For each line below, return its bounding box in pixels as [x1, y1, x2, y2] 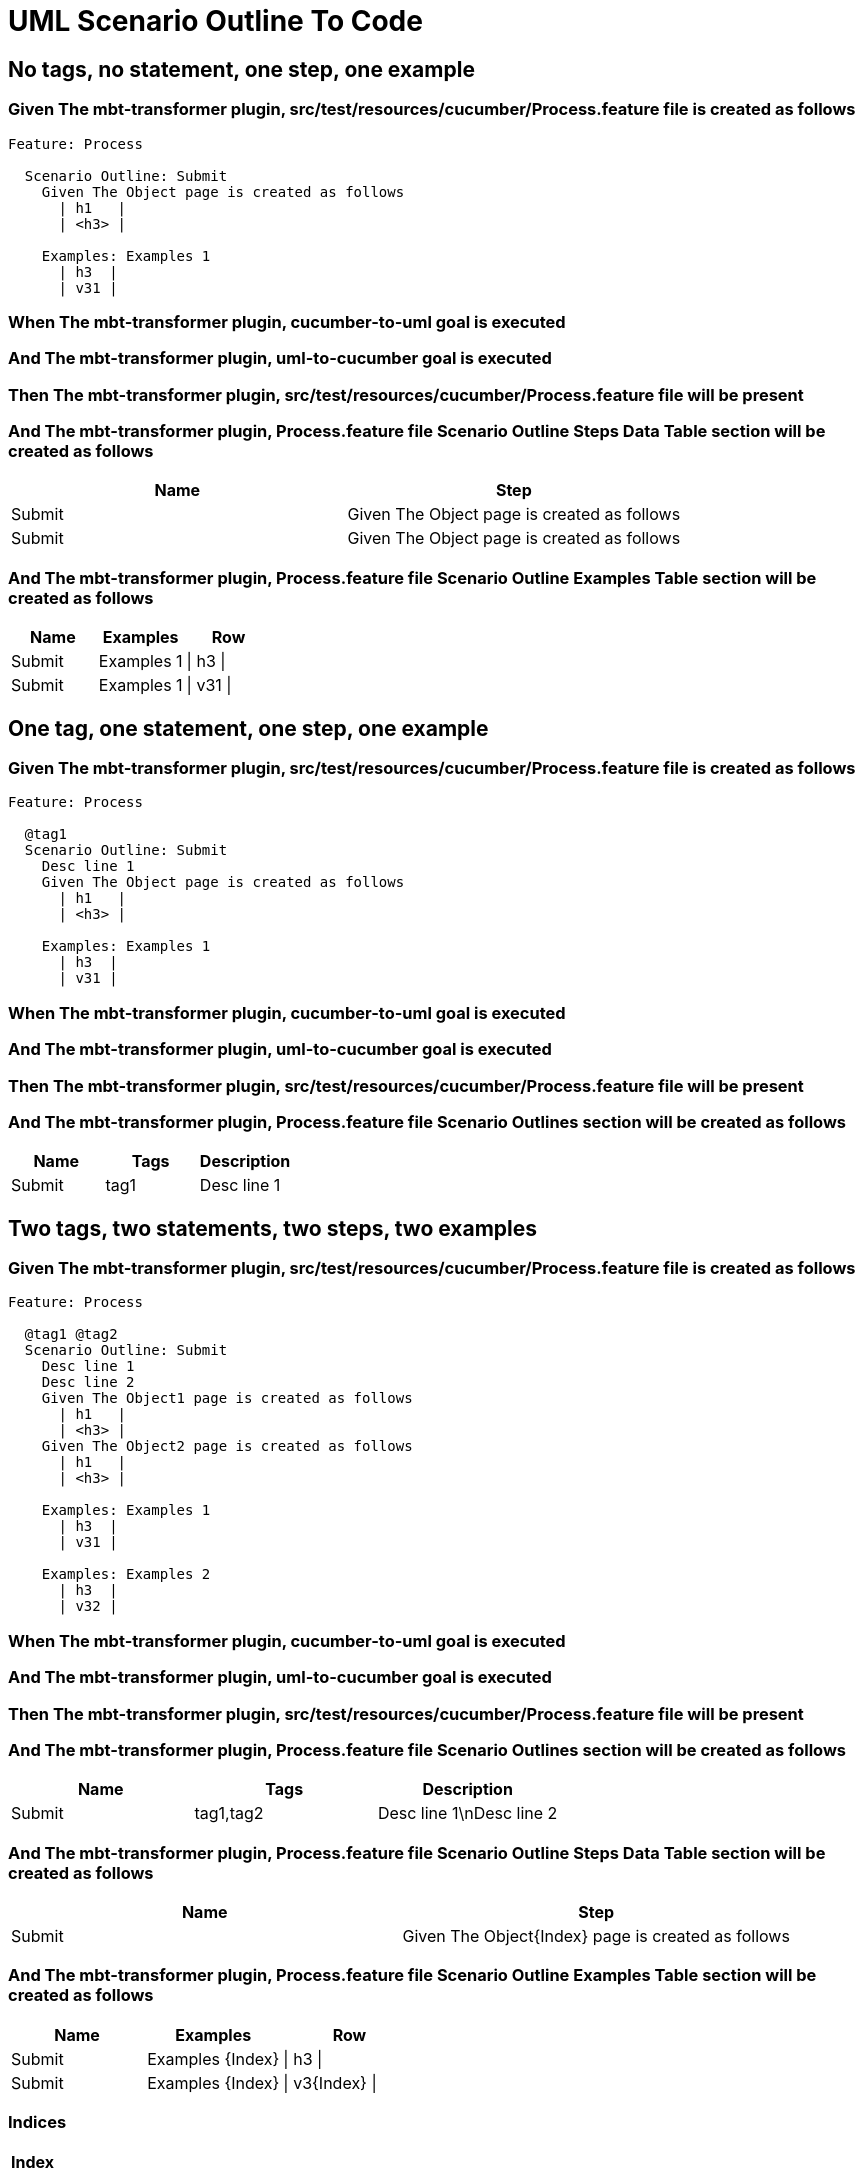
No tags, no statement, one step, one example [8, 56, 475, 82]
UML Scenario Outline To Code [8, 4, 423, 38]
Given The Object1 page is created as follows [41, 1390, 413, 1407]
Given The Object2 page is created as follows [41, 1438, 413, 1455]
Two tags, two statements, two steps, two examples [8, 1215, 538, 1241]
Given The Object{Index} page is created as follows [402, 1926, 790, 1947]
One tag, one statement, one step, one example [8, 715, 489, 741]
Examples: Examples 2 [41, 1566, 211, 1583]
